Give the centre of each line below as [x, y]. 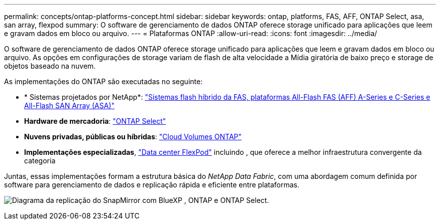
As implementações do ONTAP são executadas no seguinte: [103, 81]
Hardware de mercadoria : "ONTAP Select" [95, 121]
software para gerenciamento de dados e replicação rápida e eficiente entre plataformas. [152, 185]
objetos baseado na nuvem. [50, 66]
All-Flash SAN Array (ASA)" [70, 105]
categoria [40, 161]
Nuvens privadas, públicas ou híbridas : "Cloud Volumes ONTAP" [133, 137]
